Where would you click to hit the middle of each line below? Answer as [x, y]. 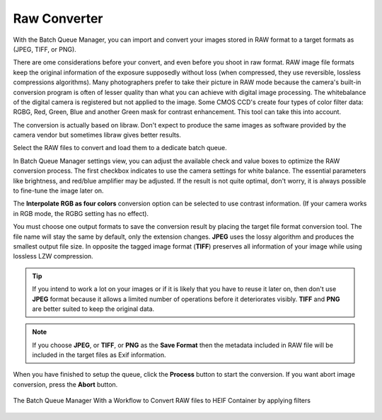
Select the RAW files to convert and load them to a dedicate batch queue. [120, 148]
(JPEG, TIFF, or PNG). [45, 49]
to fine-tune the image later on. [58, 191]
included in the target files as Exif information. [99, 355]
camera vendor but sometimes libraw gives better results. [97, 135]
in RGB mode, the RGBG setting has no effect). [81, 213]
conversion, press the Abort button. [65, 384]
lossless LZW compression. [53, 256]
